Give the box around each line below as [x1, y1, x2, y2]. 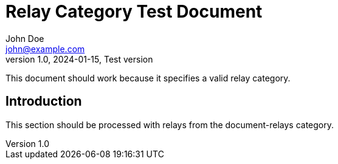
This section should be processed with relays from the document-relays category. [5, 119, 334, 130]
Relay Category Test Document [5, 1, 263, 22]
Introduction [5, 94, 82, 109]
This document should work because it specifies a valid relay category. [5, 72, 291, 83]
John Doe [5, 33, 44, 44]
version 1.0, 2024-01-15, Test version [5, 53, 153, 64]
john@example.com [5, 43, 85, 54]
